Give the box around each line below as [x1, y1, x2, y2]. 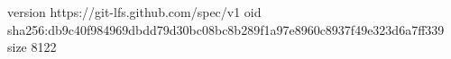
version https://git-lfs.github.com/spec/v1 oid [7, 3, 262, 21]
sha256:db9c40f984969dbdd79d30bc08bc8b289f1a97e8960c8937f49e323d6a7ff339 [7, 20, 445, 38]
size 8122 [7, 38, 57, 56]
